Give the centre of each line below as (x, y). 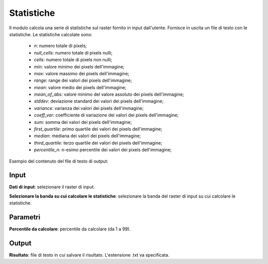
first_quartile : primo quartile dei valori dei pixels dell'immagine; (98, 129)
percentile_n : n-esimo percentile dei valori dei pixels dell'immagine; (103, 150)
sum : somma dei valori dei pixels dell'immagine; (83, 122)
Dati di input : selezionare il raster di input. (52, 187)
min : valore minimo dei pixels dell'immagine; (79, 66)
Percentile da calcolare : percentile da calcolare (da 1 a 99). (70, 229)
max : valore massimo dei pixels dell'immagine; (82, 73)
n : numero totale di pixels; (60, 46)
